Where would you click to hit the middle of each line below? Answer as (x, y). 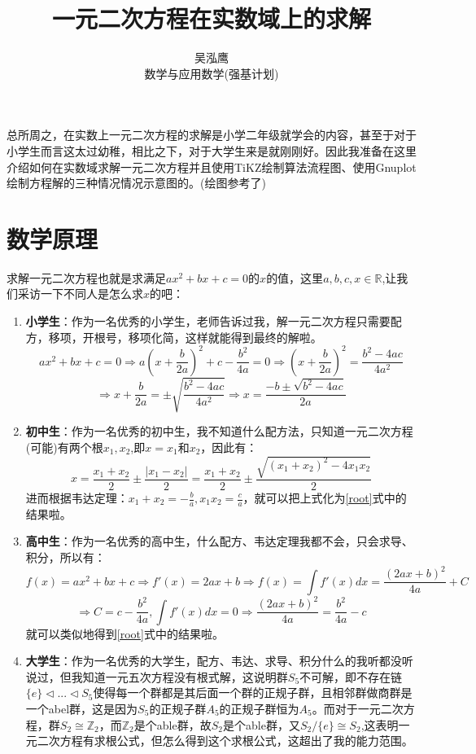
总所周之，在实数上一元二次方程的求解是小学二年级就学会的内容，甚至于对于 (212, 135)
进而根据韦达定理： (77, 498)
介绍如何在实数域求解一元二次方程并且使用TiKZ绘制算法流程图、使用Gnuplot (212, 167)
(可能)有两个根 (64, 447)
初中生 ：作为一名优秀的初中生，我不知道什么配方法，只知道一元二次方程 (219, 431)
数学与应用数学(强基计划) (212, 73)
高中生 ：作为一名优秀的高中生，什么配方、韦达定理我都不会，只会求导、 (219, 541)
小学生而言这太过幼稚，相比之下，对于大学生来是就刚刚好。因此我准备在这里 (212, 150)
